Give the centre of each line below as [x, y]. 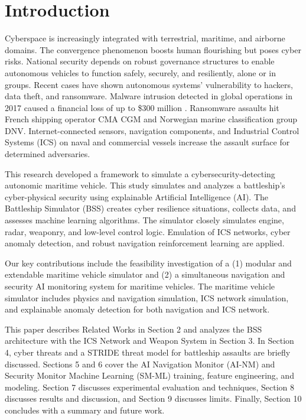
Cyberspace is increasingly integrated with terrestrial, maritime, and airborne [145, 38]
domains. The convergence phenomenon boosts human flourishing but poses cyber [153, 49]
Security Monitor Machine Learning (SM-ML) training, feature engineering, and [149, 375]
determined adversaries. [48, 154]
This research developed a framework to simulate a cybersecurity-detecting [140, 173]
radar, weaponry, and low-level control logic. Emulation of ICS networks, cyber [148, 231]
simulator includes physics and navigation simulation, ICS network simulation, [147, 297]
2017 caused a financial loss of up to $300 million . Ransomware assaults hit [142, 107]
